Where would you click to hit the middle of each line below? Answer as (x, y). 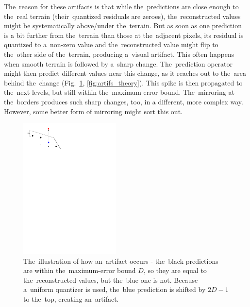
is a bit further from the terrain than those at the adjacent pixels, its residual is (124, 35)
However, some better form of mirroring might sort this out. (93, 111)
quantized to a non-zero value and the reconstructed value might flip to (111, 44)
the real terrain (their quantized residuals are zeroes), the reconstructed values (122, 16)
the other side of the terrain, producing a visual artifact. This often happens (119, 54)
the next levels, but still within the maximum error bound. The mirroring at (119, 92)
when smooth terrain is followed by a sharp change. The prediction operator (118, 63)
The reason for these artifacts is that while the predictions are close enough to (121, 6)
